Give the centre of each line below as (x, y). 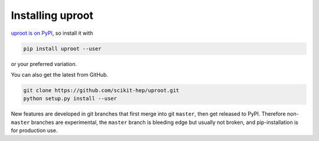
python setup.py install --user (70, 99)
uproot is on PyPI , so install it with (52, 33)
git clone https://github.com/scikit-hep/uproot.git (101, 90)
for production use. (34, 130)
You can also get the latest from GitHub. (60, 74)
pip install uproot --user (62, 48)
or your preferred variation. (44, 64)
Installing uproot (52, 15)
